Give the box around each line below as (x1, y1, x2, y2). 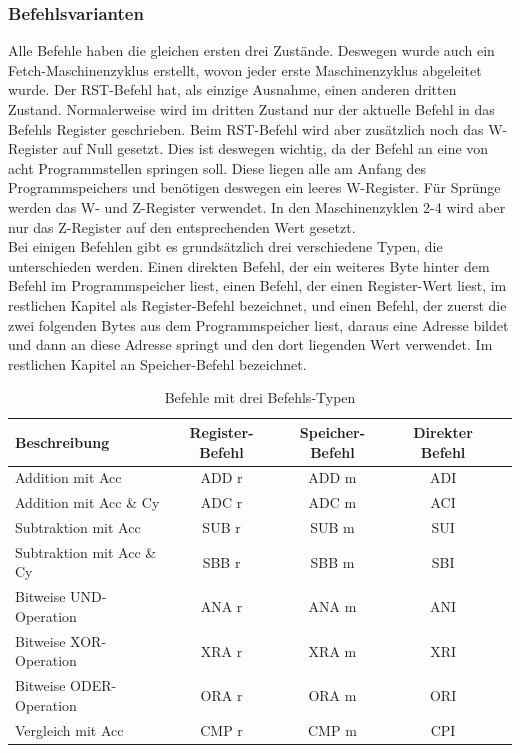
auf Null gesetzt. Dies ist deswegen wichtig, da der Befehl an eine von (62, 138, 489, 159)
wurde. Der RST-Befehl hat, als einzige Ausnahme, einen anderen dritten (8, 79, 457, 100)
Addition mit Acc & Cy (15, 492, 160, 513)
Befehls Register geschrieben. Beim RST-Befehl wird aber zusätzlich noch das (8, 118, 484, 139)
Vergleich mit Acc (15, 719, 124, 740)
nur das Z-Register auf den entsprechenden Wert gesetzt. (8, 216, 356, 237)
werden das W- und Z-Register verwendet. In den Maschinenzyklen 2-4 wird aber (8, 196, 506, 217)
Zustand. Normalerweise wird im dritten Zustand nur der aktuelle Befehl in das (8, 99, 495, 119)
